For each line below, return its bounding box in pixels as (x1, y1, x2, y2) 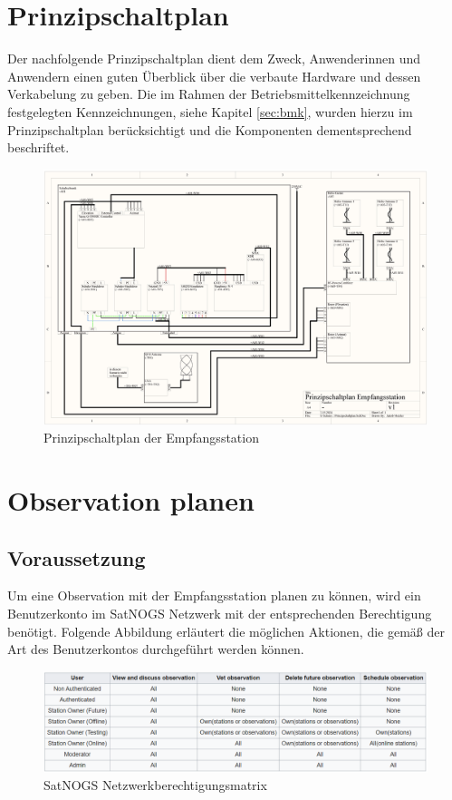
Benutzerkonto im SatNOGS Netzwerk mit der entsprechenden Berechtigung (7, 604, 432, 623)
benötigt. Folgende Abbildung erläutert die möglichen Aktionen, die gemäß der (7, 621, 445, 640)
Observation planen (7, 482, 255, 519)
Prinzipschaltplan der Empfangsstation (43, 428, 259, 447)
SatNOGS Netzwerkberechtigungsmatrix (43, 776, 267, 795)
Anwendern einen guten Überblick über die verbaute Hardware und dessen (7, 66, 421, 85)
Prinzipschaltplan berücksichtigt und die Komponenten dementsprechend (7, 120, 412, 139)
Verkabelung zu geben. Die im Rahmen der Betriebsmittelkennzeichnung (7, 84, 410, 103)
